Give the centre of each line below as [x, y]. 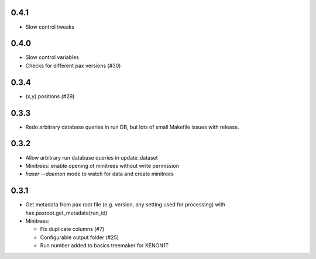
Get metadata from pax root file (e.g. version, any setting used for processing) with [125, 205]
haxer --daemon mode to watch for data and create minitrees [99, 174]
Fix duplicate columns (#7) [72, 229]
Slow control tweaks [50, 27]
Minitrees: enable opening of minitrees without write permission [102, 165]
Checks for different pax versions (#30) [73, 65]
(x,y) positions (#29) [50, 96]
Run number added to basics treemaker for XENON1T [104, 246]
